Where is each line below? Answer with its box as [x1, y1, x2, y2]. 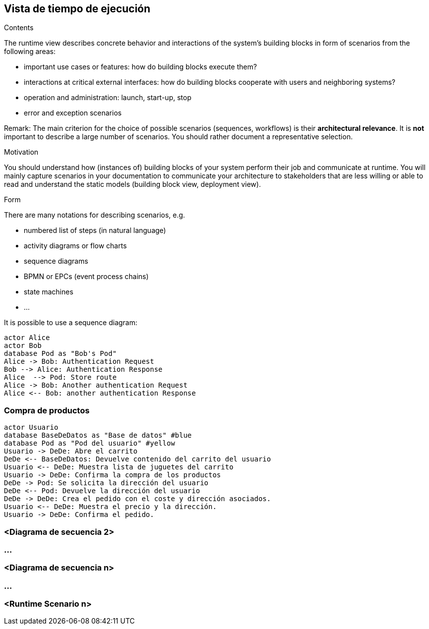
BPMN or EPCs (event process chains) [24, 272, 149, 281]
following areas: [4, 47, 56, 56]
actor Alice [4, 334, 50, 342]
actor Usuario [4, 423, 58, 432]
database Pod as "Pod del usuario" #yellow [4, 439, 175, 448]
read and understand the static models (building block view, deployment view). [4, 180, 261, 189]
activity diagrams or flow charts [24, 241, 127, 250]
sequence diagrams [24, 257, 89, 266]
